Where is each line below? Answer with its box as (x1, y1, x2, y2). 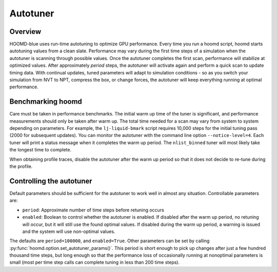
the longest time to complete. (9, 147, 72, 153)
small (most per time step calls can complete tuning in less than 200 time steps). (9, 259, 180, 265)
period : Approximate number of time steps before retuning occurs (22, 207, 164, 213)
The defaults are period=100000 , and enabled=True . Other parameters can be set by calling (9, 238, 210, 244)
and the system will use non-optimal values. (22, 228, 115, 235)
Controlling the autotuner (9, 177, 92, 185)
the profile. (9, 163, 33, 169)
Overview (9, 27, 42, 36)
